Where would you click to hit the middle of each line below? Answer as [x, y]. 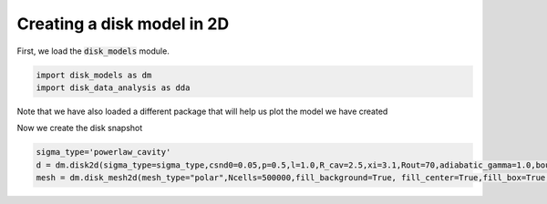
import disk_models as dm [94, 75]
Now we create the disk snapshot [80, 128]
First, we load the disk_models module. [93, 51]
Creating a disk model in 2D [123, 24]
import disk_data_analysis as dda [113, 87]
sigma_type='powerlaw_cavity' [103, 152]
